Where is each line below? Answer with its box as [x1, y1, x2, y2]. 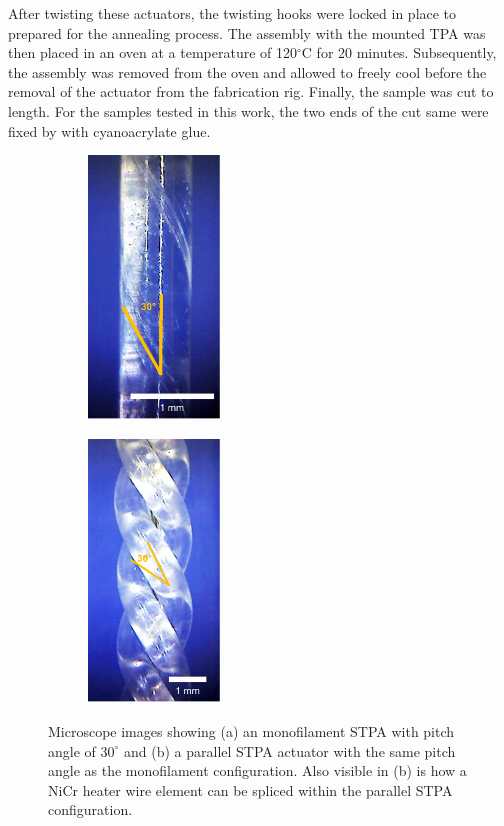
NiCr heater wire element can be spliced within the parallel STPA [48, 779, 453, 800]
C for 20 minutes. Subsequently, [301, 42, 497, 63]
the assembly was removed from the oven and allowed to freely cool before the [8, 61, 487, 82]
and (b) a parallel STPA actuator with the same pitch [123, 740, 456, 761]
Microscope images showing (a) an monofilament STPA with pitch [48, 720, 455, 741]
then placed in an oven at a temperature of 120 [8, 42, 298, 63]
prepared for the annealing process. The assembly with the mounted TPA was [8, 22, 486, 43]
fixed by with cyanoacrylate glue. [8, 120, 211, 141]
